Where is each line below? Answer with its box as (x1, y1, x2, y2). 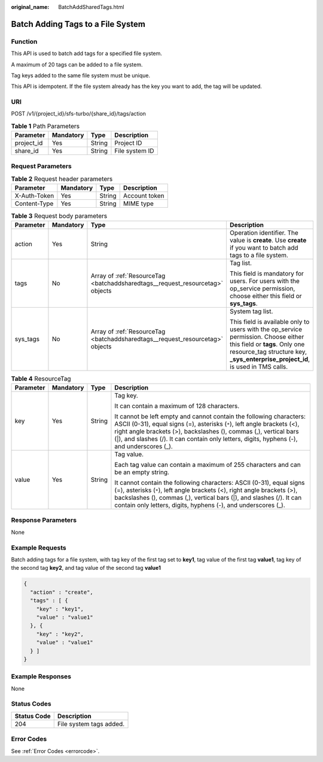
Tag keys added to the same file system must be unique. (11, 72, 151, 79)
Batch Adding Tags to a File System (11, 19, 146, 29)
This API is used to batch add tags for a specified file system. (11, 50, 163, 57)
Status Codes (11, 700, 51, 708)
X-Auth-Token (14, 192, 54, 200)
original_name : (11, 4, 50, 10)
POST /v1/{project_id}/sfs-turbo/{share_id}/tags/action (11, 110, 147, 117)
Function (11, 37, 38, 45)
